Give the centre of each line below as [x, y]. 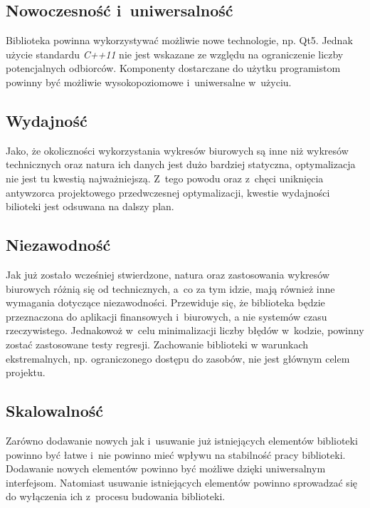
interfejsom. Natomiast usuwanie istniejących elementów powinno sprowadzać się [181, 482]
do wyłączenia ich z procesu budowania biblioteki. [116, 496]
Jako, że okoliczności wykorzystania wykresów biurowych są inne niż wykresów [177, 150]
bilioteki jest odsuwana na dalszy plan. [90, 206]
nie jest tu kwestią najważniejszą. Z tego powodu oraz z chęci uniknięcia [165, 178]
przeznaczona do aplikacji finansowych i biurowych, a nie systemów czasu [166, 316]
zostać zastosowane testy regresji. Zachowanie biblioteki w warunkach [157, 344]
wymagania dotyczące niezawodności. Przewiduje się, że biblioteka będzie [165, 302]
